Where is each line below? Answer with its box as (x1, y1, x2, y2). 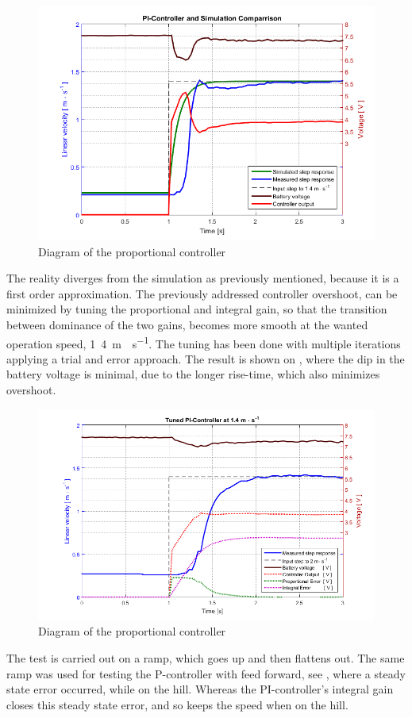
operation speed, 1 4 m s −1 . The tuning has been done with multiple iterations (6, 332, 401, 351)
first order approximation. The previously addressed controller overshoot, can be (6, 285, 398, 301)
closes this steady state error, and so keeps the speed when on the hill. (6, 696, 348, 712)
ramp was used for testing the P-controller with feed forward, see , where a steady (6, 665, 406, 682)
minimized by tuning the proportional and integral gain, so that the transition (6, 301, 387, 317)
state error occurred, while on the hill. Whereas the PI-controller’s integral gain (6, 681, 394, 697)
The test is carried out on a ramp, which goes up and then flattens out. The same (6, 650, 405, 666)
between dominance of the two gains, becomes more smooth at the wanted (6, 316, 368, 332)
